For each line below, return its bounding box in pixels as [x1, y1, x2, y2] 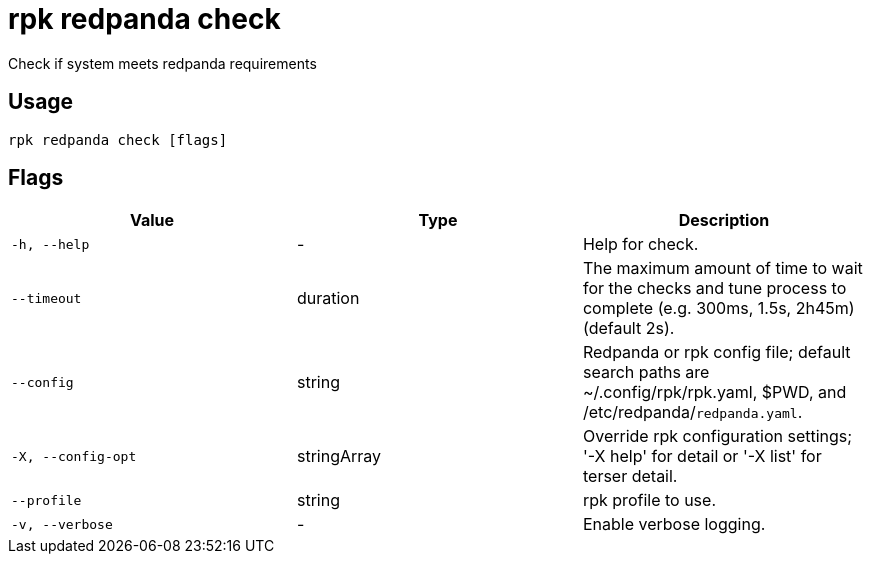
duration [296, 288, 360, 309]
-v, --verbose [11, 516, 113, 532]
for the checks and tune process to [582, 278, 847, 299]
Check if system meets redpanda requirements [8, 54, 317, 72]
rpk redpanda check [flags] [8, 131, 228, 148]
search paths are [582, 362, 710, 383]
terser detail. [582, 466, 678, 487]
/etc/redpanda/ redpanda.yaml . [582, 402, 803, 423]
